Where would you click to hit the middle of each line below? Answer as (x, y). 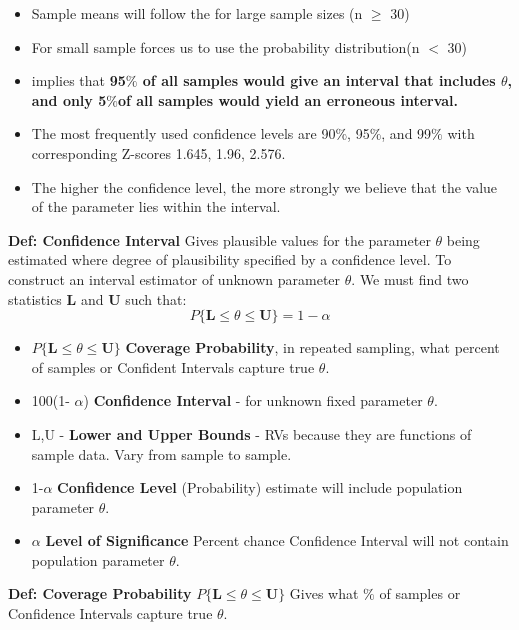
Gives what (324, 593)
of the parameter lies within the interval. (156, 206)
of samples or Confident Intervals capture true (173, 366)
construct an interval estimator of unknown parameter (174, 278)
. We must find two (410, 278)
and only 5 (69, 99)
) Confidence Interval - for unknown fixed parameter (253, 400)
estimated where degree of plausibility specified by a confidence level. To (230, 259)
